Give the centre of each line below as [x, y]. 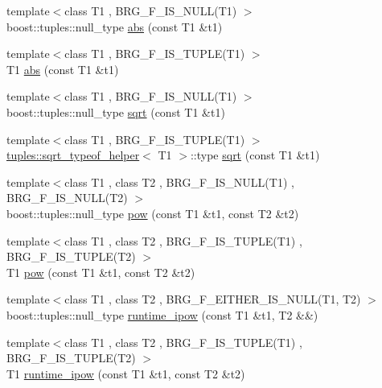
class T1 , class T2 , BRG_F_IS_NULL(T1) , [179, 182]
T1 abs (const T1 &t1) [63, 69]
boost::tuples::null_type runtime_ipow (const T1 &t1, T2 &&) [162, 314]
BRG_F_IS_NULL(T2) [67, 198]
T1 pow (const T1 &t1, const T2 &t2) [101, 272]
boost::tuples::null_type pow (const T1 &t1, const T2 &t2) [153, 213]
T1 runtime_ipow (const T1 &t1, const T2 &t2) [126, 373]
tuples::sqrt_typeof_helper [73, 155]
